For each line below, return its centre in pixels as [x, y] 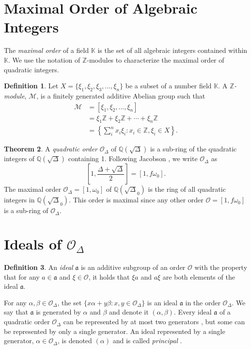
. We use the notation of [44, 59]
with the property [221, 267]
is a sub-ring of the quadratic [193, 149]
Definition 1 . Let [31, 86]
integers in [19, 200]
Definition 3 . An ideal [39, 267]
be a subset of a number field [168, 86]
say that [16, 312]
